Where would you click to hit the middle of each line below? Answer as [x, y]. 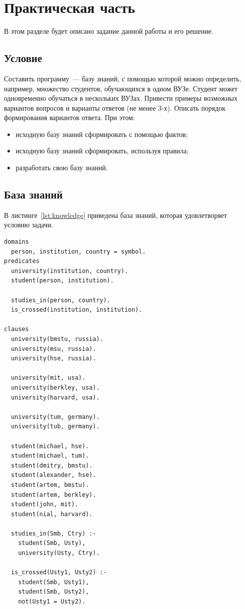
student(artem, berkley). [54, 495]
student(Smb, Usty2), [53, 592]
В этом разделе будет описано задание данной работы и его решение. [109, 31]
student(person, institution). [62, 281]
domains [17, 242]
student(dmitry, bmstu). [52, 465]
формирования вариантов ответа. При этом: [70, 117]
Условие [23, 58]
